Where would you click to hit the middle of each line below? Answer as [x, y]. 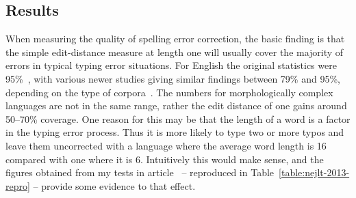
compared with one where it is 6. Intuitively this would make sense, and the [165, 159]
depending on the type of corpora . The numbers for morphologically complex [169, 92]
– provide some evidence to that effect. [114, 185]
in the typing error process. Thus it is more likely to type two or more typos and [175, 132]
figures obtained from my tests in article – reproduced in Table [140, 172]
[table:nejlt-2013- [314, 172]
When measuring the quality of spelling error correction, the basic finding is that [175, 39]
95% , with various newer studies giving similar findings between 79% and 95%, [173, 78]
